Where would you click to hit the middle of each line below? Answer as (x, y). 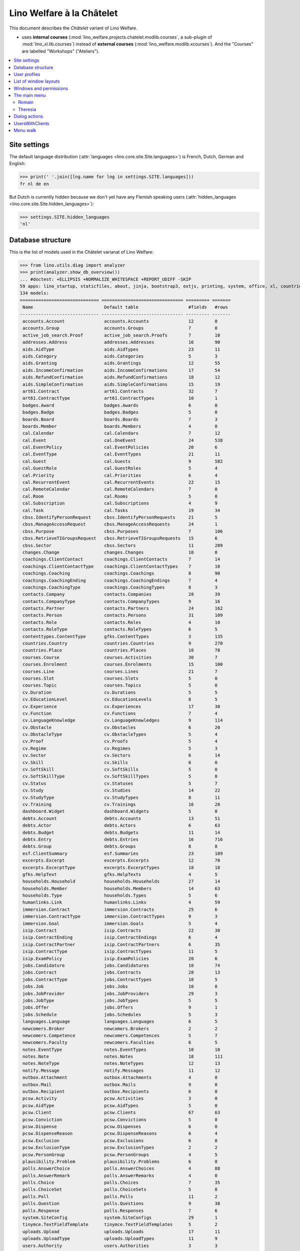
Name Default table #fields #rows (125, 307)
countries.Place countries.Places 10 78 (121, 650)
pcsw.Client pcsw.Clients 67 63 (121, 1113)
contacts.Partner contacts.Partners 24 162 (123, 608)
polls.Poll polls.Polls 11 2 (120, 1196)
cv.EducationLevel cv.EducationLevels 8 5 (120, 700)
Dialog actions (28, 116)
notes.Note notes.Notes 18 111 (123, 1057)
